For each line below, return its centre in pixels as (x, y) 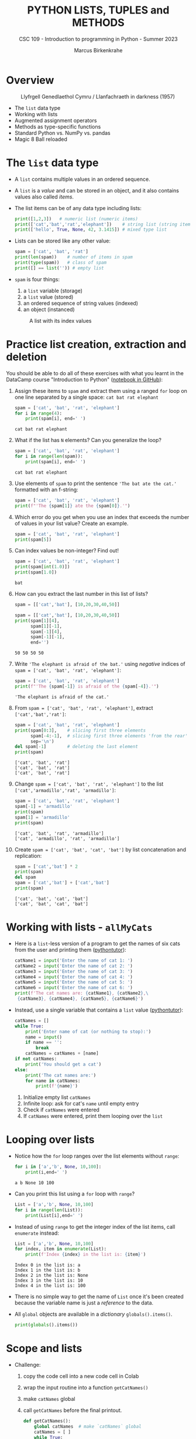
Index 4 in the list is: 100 (50, 1286)
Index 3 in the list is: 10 (49, 1280)
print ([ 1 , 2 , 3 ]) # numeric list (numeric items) (76, 219)
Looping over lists (50, 1140)
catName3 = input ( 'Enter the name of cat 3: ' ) (74, 971)
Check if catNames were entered (61, 1110)
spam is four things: (37, 279)
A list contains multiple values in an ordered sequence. (82, 179)
